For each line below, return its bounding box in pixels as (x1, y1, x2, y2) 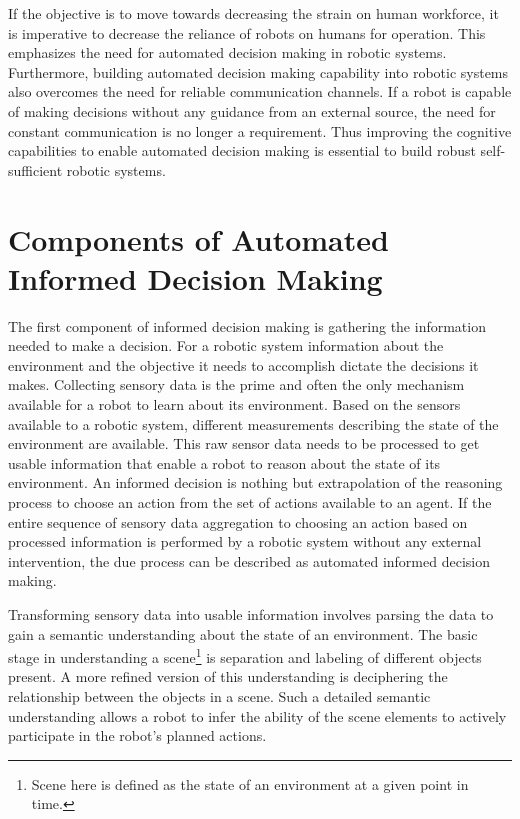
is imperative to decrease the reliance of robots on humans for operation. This (8, 22, 486, 43)
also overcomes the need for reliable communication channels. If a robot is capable (8, 81, 512, 102)
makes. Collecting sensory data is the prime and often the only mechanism (8, 374, 465, 395)
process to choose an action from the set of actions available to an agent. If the (8, 492, 492, 512)
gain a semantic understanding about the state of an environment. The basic (8, 623, 478, 644)
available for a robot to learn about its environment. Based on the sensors (8, 394, 461, 415)
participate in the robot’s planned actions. (8, 725, 267, 746)
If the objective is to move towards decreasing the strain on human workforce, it (8, 3, 499, 23)
